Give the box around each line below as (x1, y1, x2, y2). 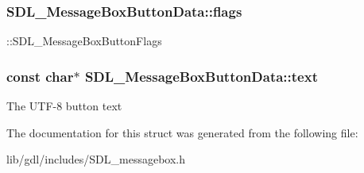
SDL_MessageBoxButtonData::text (84, 66, 318, 86)
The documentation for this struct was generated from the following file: (6, 124, 358, 140)
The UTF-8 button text (6, 98, 122, 114)
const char (6, 66, 74, 86)
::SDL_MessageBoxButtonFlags (6, 33, 162, 49)
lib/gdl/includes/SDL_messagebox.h (6, 151, 186, 167)
